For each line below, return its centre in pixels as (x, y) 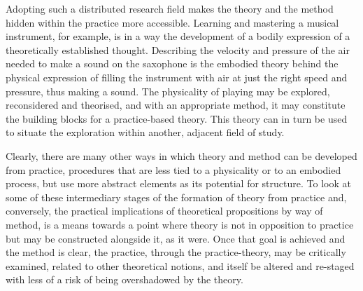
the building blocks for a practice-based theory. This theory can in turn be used (177, 118)
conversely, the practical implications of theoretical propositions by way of (164, 211)
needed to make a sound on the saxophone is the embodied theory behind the (172, 63)
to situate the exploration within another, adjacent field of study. (145, 132)
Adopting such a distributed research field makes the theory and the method (170, 8)
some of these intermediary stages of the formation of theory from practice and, (176, 197)
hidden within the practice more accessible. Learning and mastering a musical (172, 22)
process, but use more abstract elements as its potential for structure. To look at (178, 183)
